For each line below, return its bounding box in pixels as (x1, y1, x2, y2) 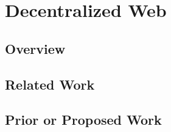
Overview (5, 39, 66, 58)
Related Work (5, 74, 95, 93)
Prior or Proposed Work (5, 110, 162, 129)
